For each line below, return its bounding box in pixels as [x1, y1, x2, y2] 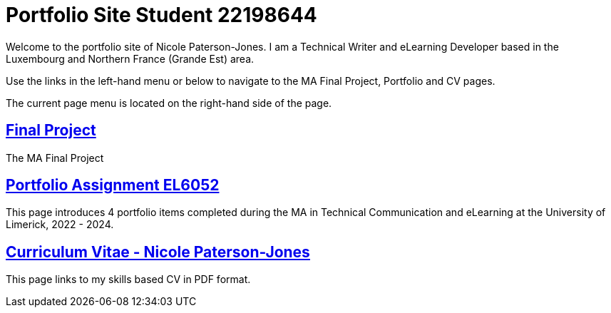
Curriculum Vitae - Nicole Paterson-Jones [6, 242, 310, 261]
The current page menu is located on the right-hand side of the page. [6, 96, 332, 109]
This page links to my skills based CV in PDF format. [6, 273, 251, 286]
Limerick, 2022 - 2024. [6, 218, 114, 231]
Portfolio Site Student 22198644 [6, 3, 317, 27]
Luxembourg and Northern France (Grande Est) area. [6, 52, 255, 65]
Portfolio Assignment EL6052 [6, 176, 220, 195]
